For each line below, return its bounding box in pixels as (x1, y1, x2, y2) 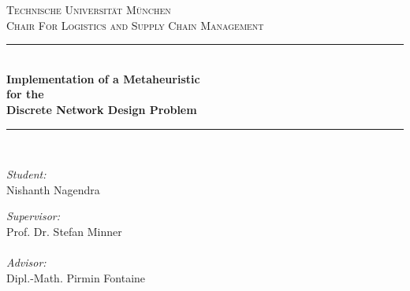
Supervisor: (6, 208, 60, 224)
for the (6, 86, 44, 102)
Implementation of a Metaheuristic (6, 70, 200, 87)
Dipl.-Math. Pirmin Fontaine (6, 269, 146, 285)
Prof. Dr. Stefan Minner (6, 223, 122, 239)
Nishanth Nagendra (6, 181, 100, 197)
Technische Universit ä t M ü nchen (6, 2, 171, 17)
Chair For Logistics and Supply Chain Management (6, 17, 264, 33)
